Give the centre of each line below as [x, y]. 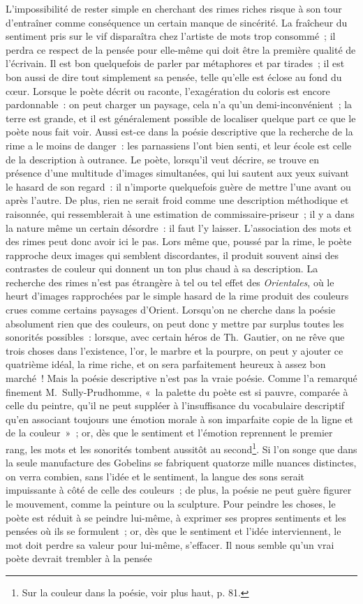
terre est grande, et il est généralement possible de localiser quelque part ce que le [181, 118]
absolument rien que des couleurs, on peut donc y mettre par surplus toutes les [175, 323]
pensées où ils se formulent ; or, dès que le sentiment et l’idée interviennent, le [173, 531]
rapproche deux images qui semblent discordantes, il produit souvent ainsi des [172, 255]
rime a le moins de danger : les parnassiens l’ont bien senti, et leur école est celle [179, 145]
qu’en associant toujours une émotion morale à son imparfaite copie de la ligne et [179, 419]
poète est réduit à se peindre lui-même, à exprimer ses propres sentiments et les [176, 517]
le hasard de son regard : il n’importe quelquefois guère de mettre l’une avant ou [178, 186]
